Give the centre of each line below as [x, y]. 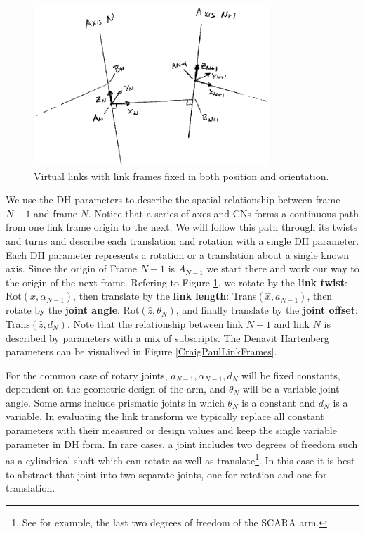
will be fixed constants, [291, 375]
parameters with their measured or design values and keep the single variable [171, 430]
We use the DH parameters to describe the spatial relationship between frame [173, 199]
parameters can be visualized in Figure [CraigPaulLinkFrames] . [141, 351]
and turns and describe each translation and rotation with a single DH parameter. [182, 240]
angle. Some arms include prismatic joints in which [115, 402]
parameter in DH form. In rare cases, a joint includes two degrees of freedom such [182, 444]
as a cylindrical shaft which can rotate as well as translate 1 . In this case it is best [180, 459]
